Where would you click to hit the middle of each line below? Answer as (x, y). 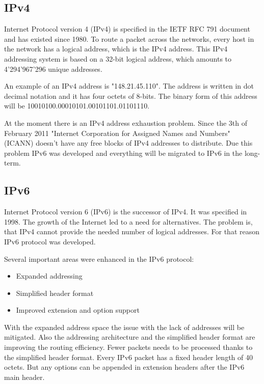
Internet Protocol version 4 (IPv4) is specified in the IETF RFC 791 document (127, 29)
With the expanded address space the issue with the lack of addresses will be (124, 327)
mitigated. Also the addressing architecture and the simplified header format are (130, 337)
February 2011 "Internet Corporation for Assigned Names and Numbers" (117, 133)
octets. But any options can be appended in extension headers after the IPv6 (124, 367)
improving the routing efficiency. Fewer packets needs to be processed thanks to (128, 347)
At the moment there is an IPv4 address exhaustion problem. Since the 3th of (126, 122)
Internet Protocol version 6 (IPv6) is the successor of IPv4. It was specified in (126, 212)
